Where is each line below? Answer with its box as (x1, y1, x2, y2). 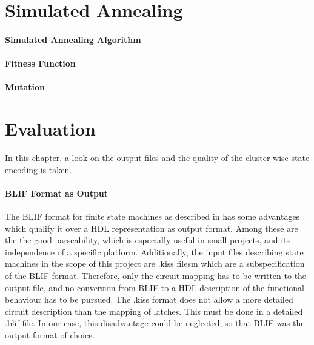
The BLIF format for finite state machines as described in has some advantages (5, 210, 300, 223)
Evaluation (5, 116, 96, 141)
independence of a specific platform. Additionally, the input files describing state (5, 245, 304, 258)
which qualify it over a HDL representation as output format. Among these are (5, 222, 298, 234)
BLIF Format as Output (5, 186, 109, 199)
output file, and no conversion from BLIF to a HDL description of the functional (5, 281, 305, 294)
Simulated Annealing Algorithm (5, 33, 141, 45)
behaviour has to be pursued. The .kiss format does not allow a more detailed (5, 293, 293, 306)
